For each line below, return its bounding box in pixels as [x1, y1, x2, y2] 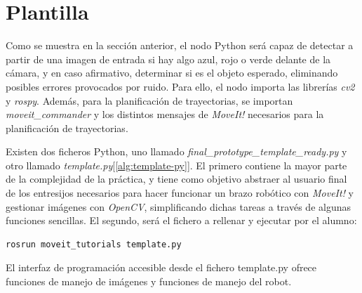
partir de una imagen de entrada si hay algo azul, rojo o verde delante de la [6, 51, 331, 66]
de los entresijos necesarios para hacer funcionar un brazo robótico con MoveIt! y [6, 185, 354, 200]
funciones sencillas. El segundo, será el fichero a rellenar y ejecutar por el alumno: [6, 213, 357, 228]
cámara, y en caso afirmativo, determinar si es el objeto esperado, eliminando [6, 65, 338, 80]
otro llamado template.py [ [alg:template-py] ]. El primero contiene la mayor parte [6, 157, 347, 172]
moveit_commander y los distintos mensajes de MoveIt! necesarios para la [6, 107, 324, 122]
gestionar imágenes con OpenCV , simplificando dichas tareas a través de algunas [6, 199, 351, 214]
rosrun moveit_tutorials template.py [6, 239, 182, 249]
